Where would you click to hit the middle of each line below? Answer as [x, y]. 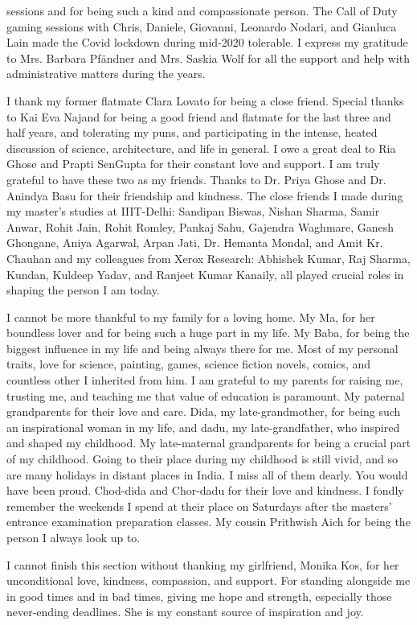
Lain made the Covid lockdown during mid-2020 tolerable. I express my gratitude [207, 42]
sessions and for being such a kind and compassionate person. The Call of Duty [202, 10]
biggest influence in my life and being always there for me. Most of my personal [202, 348]
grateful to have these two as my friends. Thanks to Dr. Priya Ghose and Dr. [196, 179]
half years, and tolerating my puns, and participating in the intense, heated [192, 132]
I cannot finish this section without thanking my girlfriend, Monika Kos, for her [203, 564]
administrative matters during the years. [106, 74]
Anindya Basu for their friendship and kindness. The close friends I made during [205, 195]
